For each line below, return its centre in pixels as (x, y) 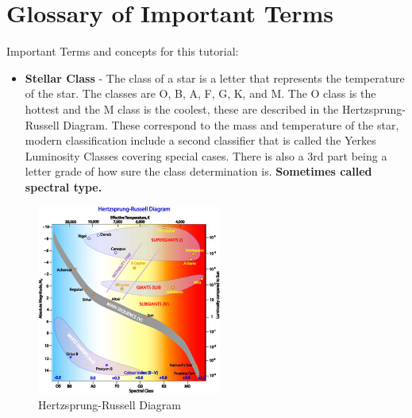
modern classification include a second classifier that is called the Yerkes (200, 140)
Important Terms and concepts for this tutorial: (123, 51)
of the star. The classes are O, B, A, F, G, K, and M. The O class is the (200, 93)
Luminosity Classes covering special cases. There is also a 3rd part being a (206, 155)
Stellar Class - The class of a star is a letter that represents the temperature (215, 77)
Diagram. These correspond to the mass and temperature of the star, (231, 124)
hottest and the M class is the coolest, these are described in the (182, 108)
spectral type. (64, 186)
